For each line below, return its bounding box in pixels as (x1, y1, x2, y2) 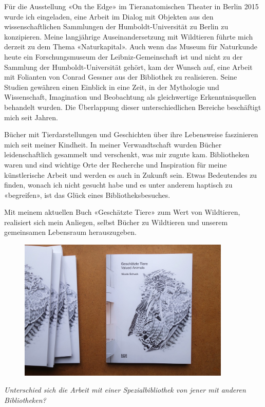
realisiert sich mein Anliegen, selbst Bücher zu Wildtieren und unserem (4, 216, 228, 227)
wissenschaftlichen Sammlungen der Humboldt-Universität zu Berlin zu (4, 21, 229, 32)
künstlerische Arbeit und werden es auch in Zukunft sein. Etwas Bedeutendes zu (4, 169, 257, 180)
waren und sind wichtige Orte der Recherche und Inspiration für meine (4, 159, 227, 170)
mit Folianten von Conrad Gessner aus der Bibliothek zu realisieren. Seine (4, 71, 237, 82)
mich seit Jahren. (4, 112, 58, 122)
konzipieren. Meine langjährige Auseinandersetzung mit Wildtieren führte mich (4, 31, 253, 42)
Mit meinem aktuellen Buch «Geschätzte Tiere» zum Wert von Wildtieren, (4, 207, 240, 217)
